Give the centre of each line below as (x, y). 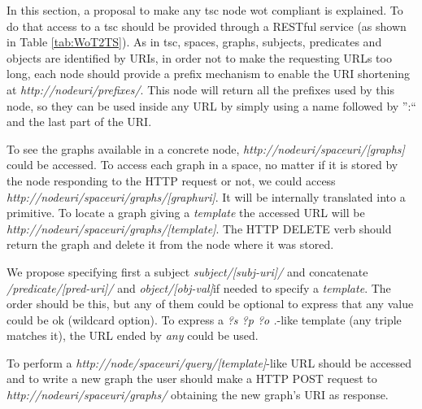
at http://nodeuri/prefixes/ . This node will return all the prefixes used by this (200, 89)
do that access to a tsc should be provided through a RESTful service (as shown (207, 26)
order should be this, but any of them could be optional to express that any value (210, 304)
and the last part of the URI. (79, 122)
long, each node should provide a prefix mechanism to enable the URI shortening (208, 74)
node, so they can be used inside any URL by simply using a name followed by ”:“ (211, 105)
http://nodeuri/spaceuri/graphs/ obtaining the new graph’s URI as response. (198, 395)
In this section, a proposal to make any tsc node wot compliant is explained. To (205, 10)
